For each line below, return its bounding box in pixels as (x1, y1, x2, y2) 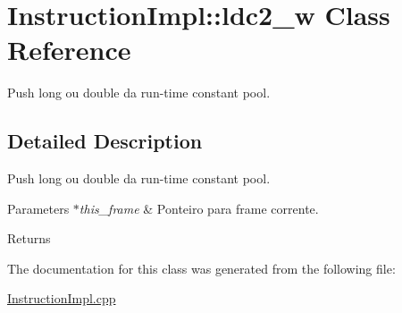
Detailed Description (7, 127, 203, 155)
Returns (7, 229, 51, 248)
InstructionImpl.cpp (7, 289, 116, 308)
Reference (7, 31, 131, 68)
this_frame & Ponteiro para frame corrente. (79, 199, 319, 217)
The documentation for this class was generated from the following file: (7, 258, 396, 277)
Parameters (7, 199, 70, 217)
